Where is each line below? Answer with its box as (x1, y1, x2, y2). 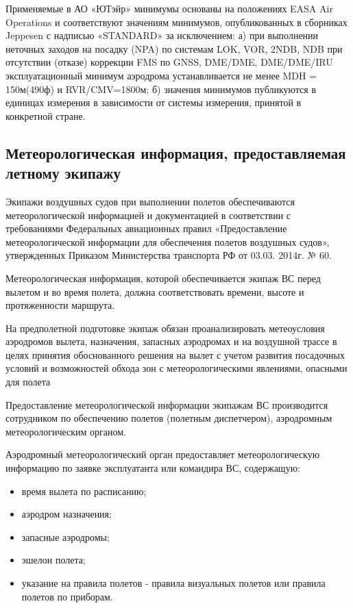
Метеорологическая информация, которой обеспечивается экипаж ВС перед (5, 270, 321, 285)
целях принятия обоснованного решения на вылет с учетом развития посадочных (5, 347, 345, 362)
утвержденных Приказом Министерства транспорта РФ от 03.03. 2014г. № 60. (5, 248, 332, 262)
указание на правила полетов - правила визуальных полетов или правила (21, 576, 326, 590)
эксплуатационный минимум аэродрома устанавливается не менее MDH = (5, 68, 317, 82)
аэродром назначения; (21, 507, 112, 521)
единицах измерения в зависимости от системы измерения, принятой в (5, 95, 302, 110)
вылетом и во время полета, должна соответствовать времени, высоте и (5, 284, 304, 299)
